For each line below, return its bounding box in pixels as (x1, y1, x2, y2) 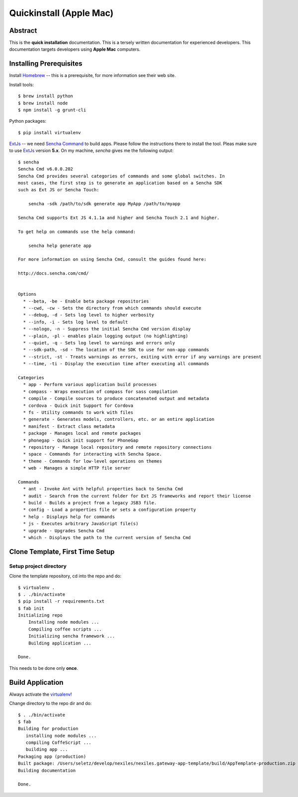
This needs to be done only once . (9, 665, 78, 671)
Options (18, 291, 37, 297)
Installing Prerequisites (9, 60, 83, 68)
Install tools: (9, 81, 34, 87)
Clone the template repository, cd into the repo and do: (9, 573, 122, 579)
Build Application (9, 678, 64, 687)
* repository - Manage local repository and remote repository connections (23, 444, 212, 450)
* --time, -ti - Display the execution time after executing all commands (23, 361, 210, 367)
